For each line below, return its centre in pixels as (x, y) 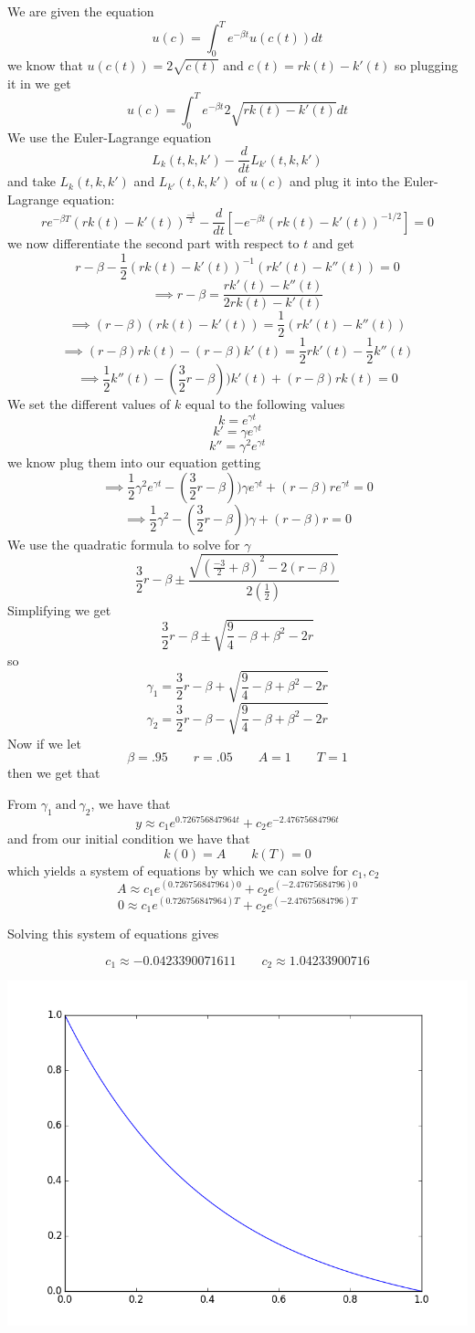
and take (32, 181)
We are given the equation (81, 11)
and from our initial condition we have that (129, 839)
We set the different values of (89, 404)
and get (333, 243)
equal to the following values (265, 404)
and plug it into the (345, 181)
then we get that (54, 773)
